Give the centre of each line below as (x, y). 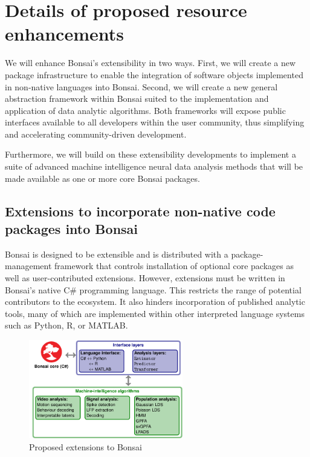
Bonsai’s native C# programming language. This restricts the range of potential (153, 289)
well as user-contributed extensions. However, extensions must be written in (145, 278)
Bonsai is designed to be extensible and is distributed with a (117, 254)
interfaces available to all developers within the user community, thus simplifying (155, 122)
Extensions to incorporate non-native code (140, 211)
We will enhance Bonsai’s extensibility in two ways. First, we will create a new (150, 63)
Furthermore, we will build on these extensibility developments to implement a (150, 154)
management (28, 266)
